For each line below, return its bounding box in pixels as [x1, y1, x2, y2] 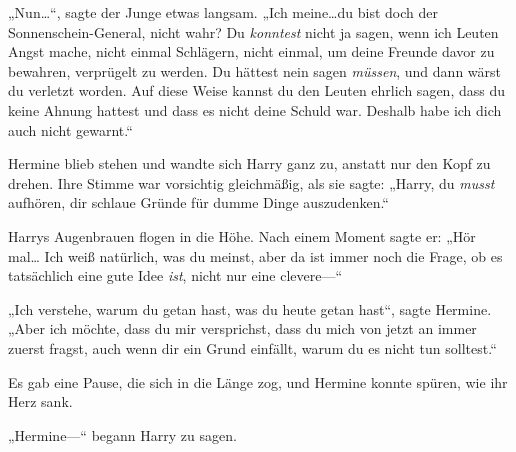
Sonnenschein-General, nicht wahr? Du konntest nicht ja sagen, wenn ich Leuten [8, 21, 499, 42]
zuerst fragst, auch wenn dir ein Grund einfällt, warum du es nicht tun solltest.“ [8, 337, 497, 358]
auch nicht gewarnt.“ [8, 119, 133, 140]
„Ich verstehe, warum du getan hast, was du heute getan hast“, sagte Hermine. [8, 298, 492, 319]
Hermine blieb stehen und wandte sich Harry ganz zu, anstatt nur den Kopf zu [8, 153, 491, 174]
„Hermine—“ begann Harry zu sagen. [8, 424, 237, 445]
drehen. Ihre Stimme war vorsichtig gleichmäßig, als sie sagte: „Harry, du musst [8, 172, 495, 193]
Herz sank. [8, 391, 73, 412]
